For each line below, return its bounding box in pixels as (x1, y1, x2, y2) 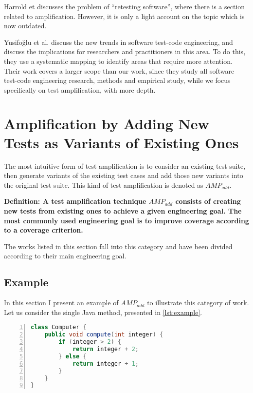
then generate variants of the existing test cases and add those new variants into (4, 170, 243, 180)
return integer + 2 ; (72, 346, 139, 353)
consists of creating (175, 196, 241, 206)
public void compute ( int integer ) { (44, 331, 163, 338)
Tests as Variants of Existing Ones (4, 132, 239, 152)
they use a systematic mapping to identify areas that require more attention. (4, 56, 233, 66)
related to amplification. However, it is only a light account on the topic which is (4, 11, 245, 21)
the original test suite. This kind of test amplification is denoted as (4, 179, 203, 190)
